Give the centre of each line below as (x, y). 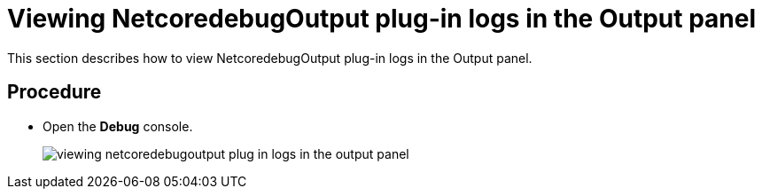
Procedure (54, 92)
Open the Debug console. (118, 126)
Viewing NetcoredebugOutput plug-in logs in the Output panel (382, 19)
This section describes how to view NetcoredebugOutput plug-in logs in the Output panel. (270, 58)
